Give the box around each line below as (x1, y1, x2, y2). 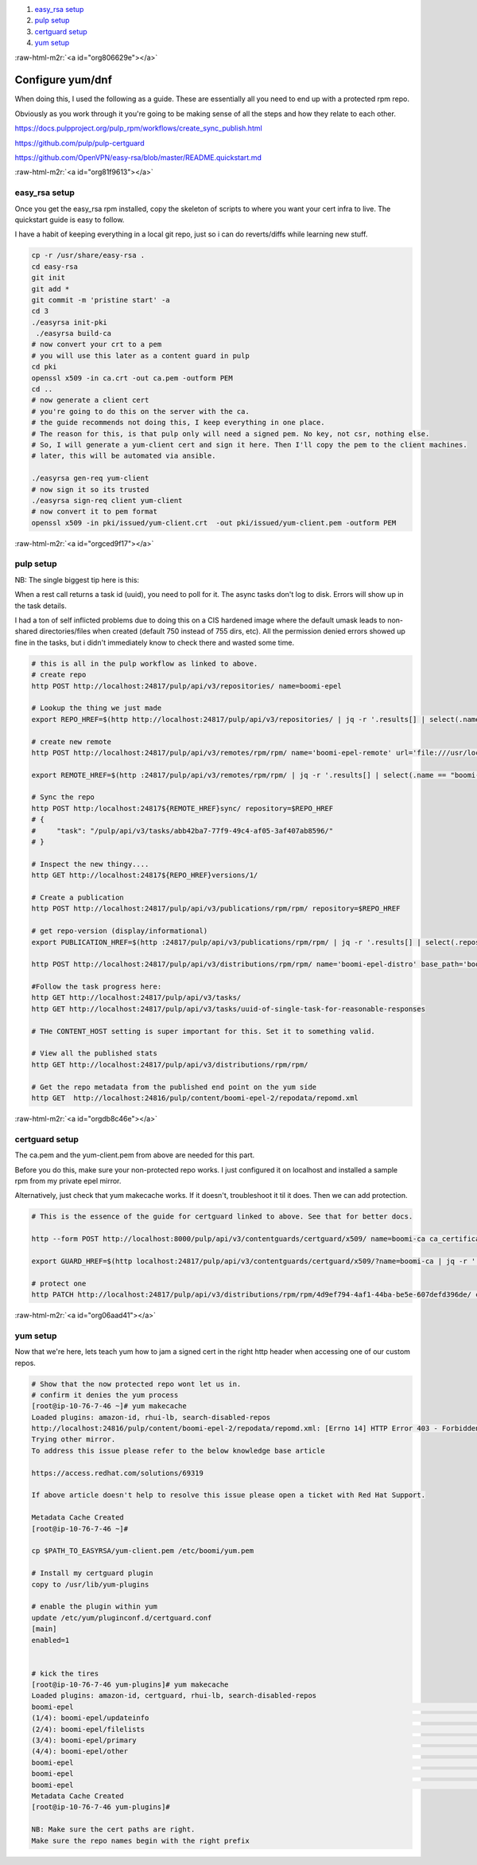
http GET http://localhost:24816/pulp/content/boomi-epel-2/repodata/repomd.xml (31, 1094, 359, 1102)
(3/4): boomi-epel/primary (31, 1736, 137, 1745)
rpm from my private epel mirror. (14, 1176, 122, 1185)
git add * (31, 284, 70, 294)
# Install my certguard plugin (31, 1569, 154, 1578)
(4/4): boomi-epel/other (31, 1747, 129, 1756)
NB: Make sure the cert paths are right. (31, 1825, 196, 1834)
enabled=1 (31, 1636, 70, 1645)
